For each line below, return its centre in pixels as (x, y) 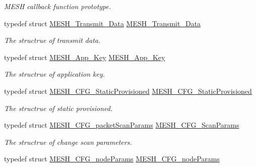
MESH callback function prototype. (58, 6)
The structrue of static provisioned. (58, 108)
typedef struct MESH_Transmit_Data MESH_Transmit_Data (103, 23)
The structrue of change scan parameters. (68, 142)
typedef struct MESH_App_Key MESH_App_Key (85, 57)
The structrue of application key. (55, 74)
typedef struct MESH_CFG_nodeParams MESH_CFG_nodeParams (112, 159)
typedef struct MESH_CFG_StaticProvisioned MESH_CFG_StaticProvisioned (128, 91)
